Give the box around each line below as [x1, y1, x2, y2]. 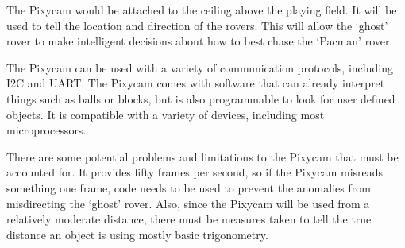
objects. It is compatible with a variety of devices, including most [6, 106, 325, 122]
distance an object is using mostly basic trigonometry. [6, 226, 268, 242]
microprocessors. [6, 122, 87, 138]
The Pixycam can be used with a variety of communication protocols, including [6, 59, 393, 76]
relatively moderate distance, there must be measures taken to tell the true [6, 211, 372, 227]
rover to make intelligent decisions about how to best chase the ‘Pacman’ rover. [6, 33, 393, 49]
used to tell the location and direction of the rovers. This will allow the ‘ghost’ [6, 17, 388, 33]
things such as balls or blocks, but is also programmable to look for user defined [6, 90, 395, 107]
